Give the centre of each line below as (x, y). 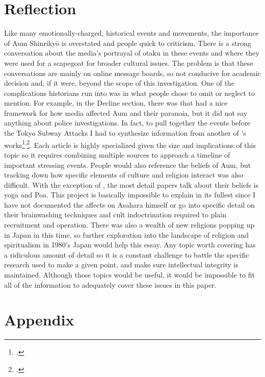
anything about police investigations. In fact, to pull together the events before (127, 123)
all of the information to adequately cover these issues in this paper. (110, 284)
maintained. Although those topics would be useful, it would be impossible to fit (129, 275)
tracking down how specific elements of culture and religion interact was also (124, 175)
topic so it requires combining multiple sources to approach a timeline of (117, 154)
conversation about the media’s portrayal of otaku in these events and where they (132, 53)
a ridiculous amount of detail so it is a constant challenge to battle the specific (127, 254)
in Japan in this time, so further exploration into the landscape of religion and (127, 234)
